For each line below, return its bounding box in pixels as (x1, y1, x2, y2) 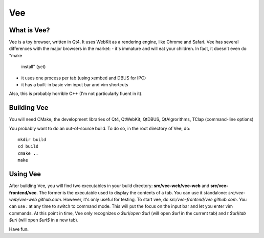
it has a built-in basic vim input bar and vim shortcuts (21, 82, 129, 88)
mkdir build (18, 137, 46, 143)
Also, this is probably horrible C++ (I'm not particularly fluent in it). (9, 91, 143, 96)
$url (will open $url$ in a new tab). (9, 217, 79, 223)
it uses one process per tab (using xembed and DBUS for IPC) (21, 75, 146, 81)
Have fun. (9, 226, 29, 232)
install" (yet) (21, 64, 46, 70)
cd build (18, 143, 39, 149)
